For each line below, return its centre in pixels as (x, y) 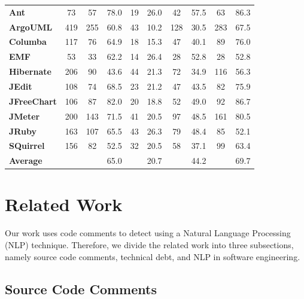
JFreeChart (33, 101)
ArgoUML (31, 27)
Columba (28, 42)
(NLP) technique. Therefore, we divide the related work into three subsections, (149, 245)
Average (26, 161)
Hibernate (30, 71)
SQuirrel (27, 146)
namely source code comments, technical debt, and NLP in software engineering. (153, 256)
